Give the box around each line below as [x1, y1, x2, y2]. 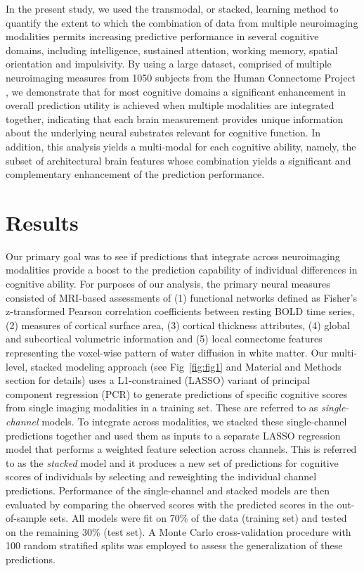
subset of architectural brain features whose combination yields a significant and [6, 153, 351, 167]
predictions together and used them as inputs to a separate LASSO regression [6, 428, 341, 442]
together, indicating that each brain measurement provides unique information [6, 111, 344, 126]
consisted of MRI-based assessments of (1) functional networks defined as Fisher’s [6, 290, 357, 304]
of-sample [6, 511, 47, 525]
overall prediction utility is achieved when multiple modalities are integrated [6, 98, 334, 113]
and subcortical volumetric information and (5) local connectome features [6, 331, 323, 346]
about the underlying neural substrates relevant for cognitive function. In [6, 125, 321, 140]
